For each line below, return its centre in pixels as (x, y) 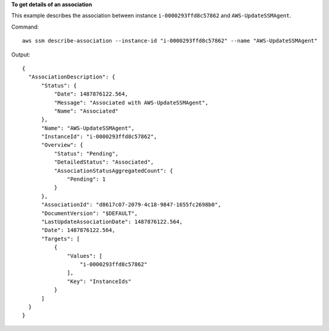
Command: (25, 27)
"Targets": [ (61, 239)
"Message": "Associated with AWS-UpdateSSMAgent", (131, 103)
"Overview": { (62, 145)
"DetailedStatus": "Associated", (104, 162)
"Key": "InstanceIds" (99, 281)
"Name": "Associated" (86, 111)
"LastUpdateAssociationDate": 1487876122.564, (112, 221)
